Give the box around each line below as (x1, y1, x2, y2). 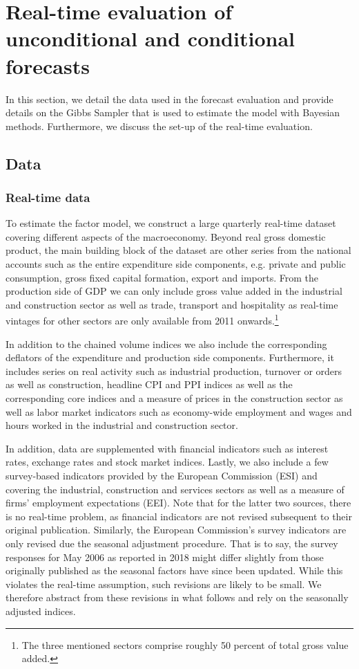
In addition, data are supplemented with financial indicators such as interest (6, 441, 329, 455)
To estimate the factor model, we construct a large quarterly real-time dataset (6, 216, 336, 230)
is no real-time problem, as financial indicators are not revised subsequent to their (6, 508, 352, 523)
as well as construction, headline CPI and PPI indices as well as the (6, 377, 293, 392)
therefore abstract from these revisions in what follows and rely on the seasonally (6, 590, 349, 605)
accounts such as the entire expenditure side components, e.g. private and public (6, 257, 346, 271)
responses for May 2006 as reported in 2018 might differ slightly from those (6, 549, 324, 564)
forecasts (6, 51, 90, 80)
